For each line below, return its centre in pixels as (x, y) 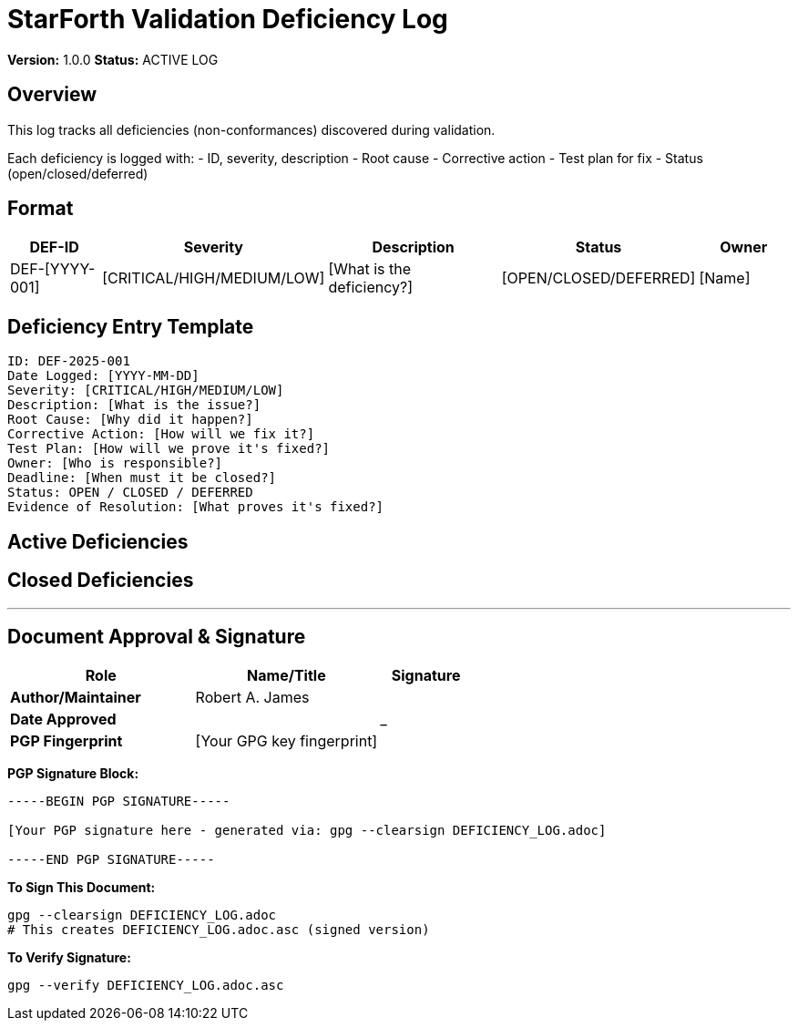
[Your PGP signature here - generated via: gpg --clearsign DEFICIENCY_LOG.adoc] (307, 831)
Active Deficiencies (98, 541)
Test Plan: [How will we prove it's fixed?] (169, 449)
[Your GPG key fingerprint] (286, 741)
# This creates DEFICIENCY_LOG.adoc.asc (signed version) (219, 930)
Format (41, 209)
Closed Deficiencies (101, 581)
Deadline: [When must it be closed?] (142, 478)
